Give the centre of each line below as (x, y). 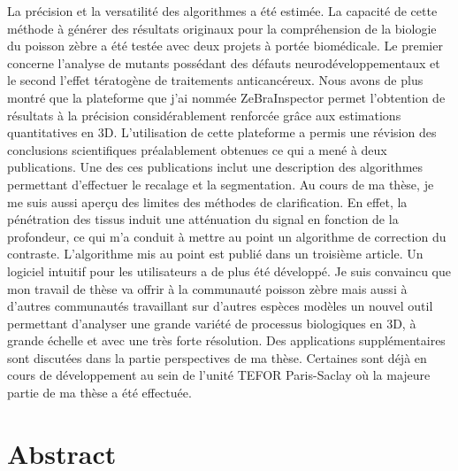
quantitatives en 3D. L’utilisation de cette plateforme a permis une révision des (222, 132)
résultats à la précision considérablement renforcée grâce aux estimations (204, 115)
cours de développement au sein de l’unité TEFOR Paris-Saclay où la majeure (219, 375)
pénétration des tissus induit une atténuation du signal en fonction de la (203, 219)
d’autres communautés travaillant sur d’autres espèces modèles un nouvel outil (220, 306)
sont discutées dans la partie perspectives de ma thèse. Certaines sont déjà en (217, 357)
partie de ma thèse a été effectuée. (99, 393)
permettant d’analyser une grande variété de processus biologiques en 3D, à (212, 323)
